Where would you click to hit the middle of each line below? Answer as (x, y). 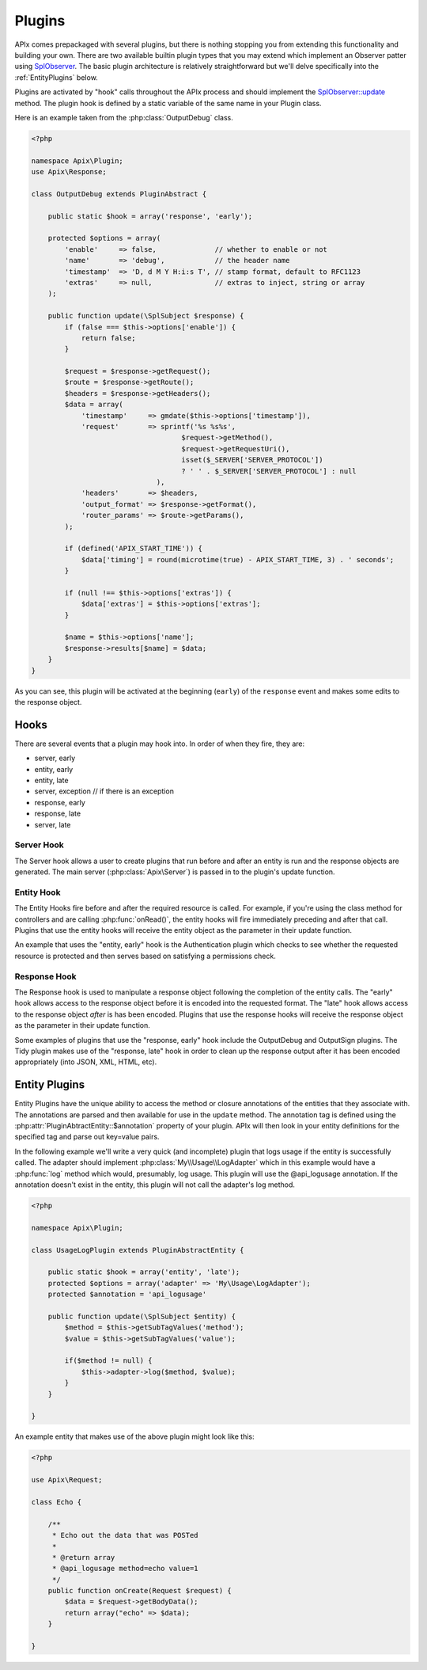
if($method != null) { (109, 1361)
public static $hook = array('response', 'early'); (150, 216)
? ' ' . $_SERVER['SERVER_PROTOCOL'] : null (269, 471)
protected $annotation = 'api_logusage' (127, 1294)
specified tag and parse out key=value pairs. (87, 1137)
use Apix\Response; (69, 172)
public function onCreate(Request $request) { (140, 1591)
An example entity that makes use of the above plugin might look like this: (134, 1436)
